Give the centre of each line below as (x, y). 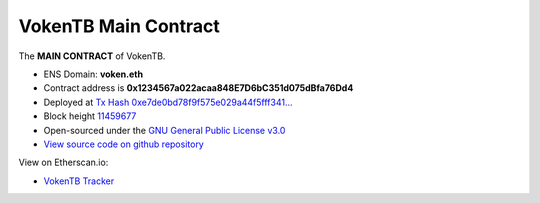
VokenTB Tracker (79, 181)
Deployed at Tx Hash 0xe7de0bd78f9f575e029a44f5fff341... (168, 102)
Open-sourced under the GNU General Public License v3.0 (164, 130)
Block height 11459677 (90, 116)
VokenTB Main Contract (119, 26)
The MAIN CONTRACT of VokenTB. (92, 56)
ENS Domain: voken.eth (93, 74)
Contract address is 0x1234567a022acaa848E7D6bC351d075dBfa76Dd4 (198, 88)
